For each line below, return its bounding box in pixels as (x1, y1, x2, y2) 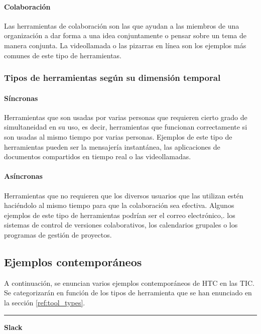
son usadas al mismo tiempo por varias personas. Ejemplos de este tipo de (4, 132, 232, 142)
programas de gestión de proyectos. (4, 229, 112, 240)
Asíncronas (4, 171, 43, 181)
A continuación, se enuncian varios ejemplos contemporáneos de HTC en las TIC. (4, 277, 254, 288)
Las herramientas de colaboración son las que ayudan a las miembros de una (4, 20, 239, 31)
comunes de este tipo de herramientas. (4, 50, 121, 60)
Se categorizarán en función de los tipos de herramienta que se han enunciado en (4, 287, 252, 298)
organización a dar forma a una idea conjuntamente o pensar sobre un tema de (4, 30, 246, 41)
